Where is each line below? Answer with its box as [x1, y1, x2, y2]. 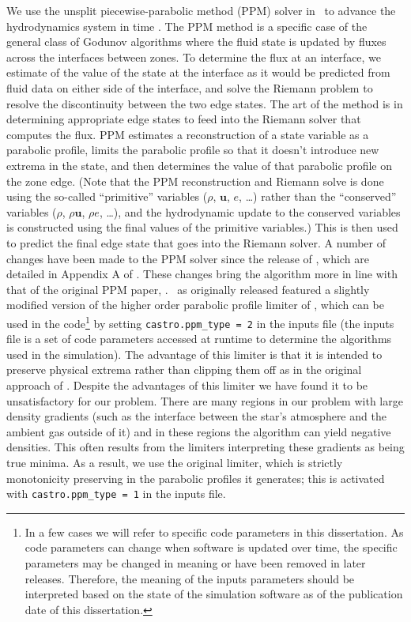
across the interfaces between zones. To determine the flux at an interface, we [6, 48, 382, 65]
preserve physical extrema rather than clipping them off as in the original [6, 361, 362, 378]
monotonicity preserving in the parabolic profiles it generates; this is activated [6, 469, 385, 486]
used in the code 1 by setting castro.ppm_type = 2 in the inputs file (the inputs [6, 312, 394, 331]
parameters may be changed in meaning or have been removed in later [25, 554, 366, 571]
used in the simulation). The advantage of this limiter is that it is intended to [6, 345, 383, 362]
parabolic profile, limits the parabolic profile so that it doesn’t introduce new [6, 141, 379, 158]
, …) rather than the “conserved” [239, 188, 397, 205]
